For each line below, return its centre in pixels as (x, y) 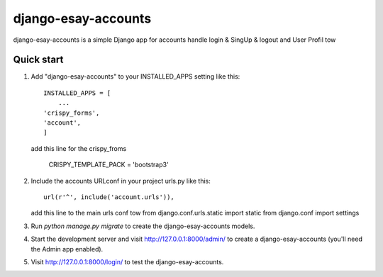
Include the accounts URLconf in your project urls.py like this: (121, 181)
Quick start (38, 60)
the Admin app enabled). (67, 249)
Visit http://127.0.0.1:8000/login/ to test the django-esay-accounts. (127, 261)
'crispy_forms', (72, 113)
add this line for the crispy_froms (79, 148)
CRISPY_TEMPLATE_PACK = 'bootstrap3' (109, 165)
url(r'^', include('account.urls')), (109, 197)
